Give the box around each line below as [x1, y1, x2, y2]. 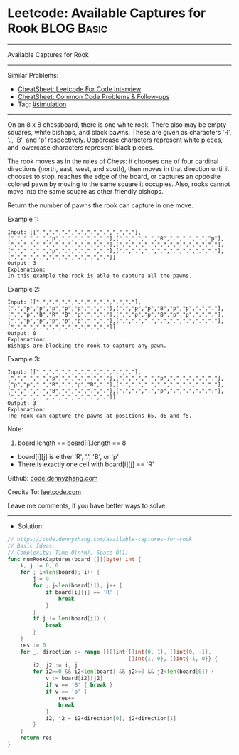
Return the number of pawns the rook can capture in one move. [7, 201, 194, 210]
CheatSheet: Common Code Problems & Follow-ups [17, 92, 170, 101]
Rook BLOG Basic [7, 20, 108, 36]
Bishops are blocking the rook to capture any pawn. [7, 342, 167, 349]
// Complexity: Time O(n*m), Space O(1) [7, 549, 129, 556]
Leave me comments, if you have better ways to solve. [7, 501, 167, 510]
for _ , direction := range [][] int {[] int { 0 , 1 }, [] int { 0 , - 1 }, [20, 648, 212, 655]
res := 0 [20, 642, 46, 649]
